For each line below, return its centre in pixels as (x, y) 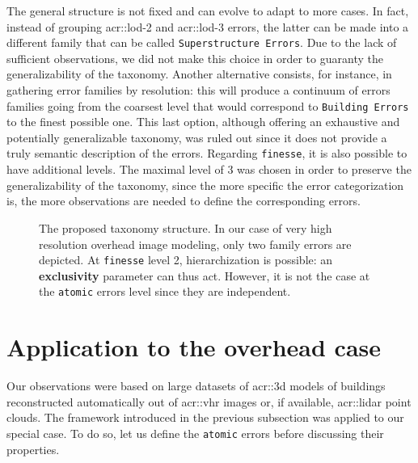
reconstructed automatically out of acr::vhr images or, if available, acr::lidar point (209, 401)
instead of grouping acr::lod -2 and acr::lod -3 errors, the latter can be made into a (208, 26)
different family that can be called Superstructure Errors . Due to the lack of (202, 42)
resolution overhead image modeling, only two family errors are (195, 244)
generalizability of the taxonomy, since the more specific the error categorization (205, 185)
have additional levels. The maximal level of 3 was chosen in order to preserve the (209, 169)
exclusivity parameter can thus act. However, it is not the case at (205, 275)
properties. (33, 449)
